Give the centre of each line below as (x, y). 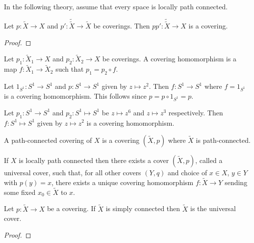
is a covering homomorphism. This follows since (75, 96)
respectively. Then (196, 112)
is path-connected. (223, 140)
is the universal (213, 208)
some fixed (20, 192)
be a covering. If (71, 208)
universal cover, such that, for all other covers (73, 173)
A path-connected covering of (48, 140)
